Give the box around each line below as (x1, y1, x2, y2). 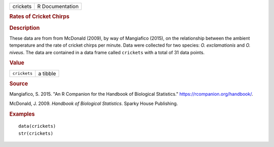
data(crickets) (18, 123, 56, 129)
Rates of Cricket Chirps (9, 13, 70, 20)
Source (9, 80, 28, 87)
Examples (9, 111, 35, 118)
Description (9, 24, 40, 31)
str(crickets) (18, 130, 53, 136)
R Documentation (37, 3, 79, 10)
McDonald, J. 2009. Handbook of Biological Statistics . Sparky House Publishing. (9, 100, 178, 106)
